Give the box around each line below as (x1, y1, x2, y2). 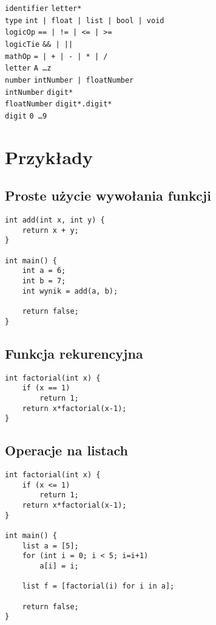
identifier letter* (5, 4, 82, 13)
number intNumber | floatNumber (5, 75, 134, 85)
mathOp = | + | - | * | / (5, 52, 108, 61)
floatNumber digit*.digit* (5, 100, 112, 109)
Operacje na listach (5, 441, 128, 460)
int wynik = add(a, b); (22, 286, 118, 295)
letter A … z (5, 64, 52, 73)
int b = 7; (22, 277, 66, 286)
